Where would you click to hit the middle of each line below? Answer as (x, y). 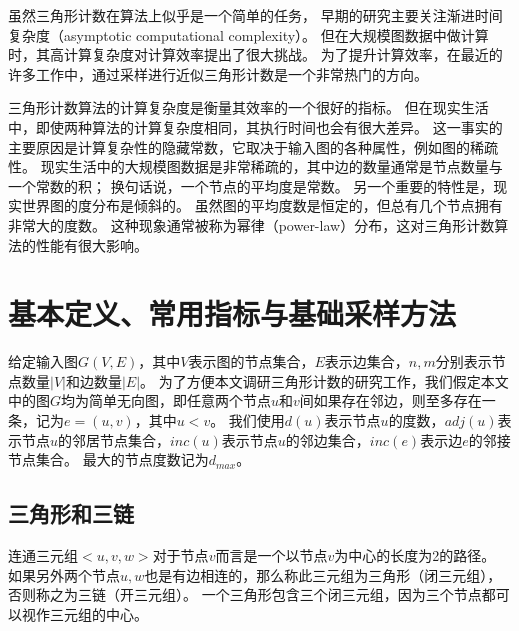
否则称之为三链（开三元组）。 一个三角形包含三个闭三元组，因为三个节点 (245, 594)
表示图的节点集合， (251, 361)
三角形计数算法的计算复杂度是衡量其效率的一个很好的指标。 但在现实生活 (248, 107)
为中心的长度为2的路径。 (415, 555)
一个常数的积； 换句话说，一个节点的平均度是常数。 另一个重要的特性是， (251, 185)
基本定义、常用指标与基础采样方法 (232, 313)
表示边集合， (366, 361)
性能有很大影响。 (91, 244)
